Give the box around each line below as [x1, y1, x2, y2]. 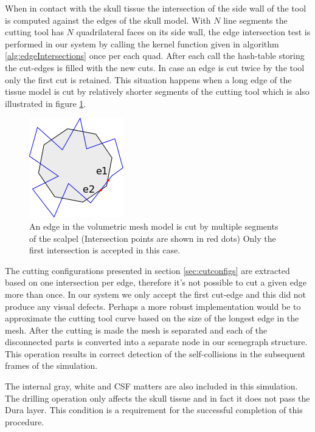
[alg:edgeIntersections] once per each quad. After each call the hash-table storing [5, 49, 305, 62]
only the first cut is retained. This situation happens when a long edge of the [5, 73, 292, 86]
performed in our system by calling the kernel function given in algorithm [5, 37, 279, 50]
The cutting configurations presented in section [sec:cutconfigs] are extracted [5, 264, 290, 276]
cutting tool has [5, 26, 64, 38]
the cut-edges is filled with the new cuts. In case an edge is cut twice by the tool [5, 61, 305, 74]
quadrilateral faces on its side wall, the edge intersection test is [76, 26, 311, 38]
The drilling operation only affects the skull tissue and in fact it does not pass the [5, 391, 310, 404]
